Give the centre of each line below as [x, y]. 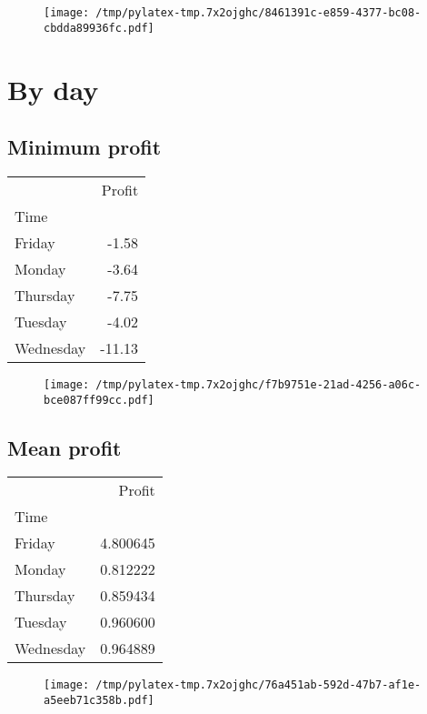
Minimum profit [84, 147]
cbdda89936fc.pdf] [99, 28]
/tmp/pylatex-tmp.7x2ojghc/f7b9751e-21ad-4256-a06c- [258, 384]
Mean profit [65, 447]
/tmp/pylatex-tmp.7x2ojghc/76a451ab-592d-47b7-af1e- [258, 685]
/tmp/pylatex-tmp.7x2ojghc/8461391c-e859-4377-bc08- [258, 13]
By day [53, 89]
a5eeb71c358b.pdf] [99, 701]
